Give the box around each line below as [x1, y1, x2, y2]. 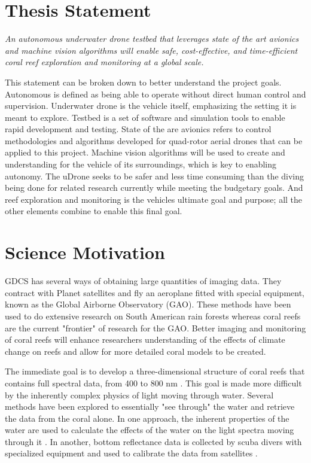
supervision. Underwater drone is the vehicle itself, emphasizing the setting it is [5, 99, 297, 112]
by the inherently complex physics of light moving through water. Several [5, 388, 274, 401]
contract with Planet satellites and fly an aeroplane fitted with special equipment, [5, 286, 305, 298]
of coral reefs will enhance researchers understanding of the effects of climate [5, 333, 285, 346]
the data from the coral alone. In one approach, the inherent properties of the [5, 412, 289, 424]
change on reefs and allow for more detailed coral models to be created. [5, 345, 266, 357]
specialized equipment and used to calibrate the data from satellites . [5, 447, 258, 459]
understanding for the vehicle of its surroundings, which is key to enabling [5, 158, 277, 170]
